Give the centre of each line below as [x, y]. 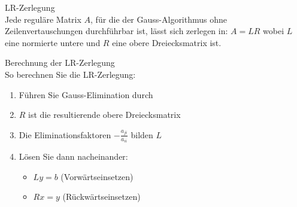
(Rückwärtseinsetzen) [101, 197]
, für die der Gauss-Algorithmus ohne [159, 19]
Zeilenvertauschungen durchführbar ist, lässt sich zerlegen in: [116, 31]
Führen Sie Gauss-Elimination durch [86, 94]
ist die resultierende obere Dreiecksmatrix [104, 115]
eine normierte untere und [53, 42]
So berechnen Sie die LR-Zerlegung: [70, 74]
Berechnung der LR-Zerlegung [60, 63]
